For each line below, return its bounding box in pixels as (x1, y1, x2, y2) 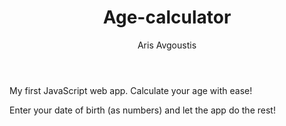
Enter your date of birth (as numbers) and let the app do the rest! (9, 104, 276, 116)
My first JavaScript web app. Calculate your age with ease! (9, 84, 253, 96)
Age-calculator (102, 6, 232, 29)
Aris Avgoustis (137, 39, 197, 51)
